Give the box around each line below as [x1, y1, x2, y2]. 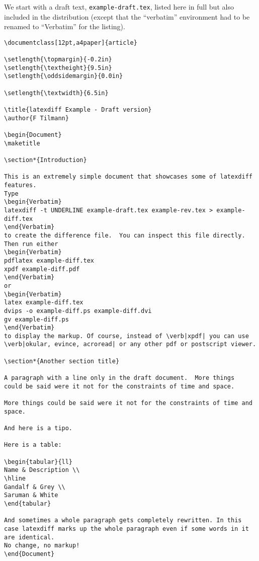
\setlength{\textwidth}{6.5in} [4, 89, 109, 97]
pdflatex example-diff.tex [4, 257, 94, 264]
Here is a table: [4, 441, 62, 449]
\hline [4, 474, 26, 482]
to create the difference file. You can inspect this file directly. [4, 231, 245, 239]
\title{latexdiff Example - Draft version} [4, 106, 152, 114]
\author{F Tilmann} [4, 114, 69, 122]
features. [4, 182, 37, 189]
